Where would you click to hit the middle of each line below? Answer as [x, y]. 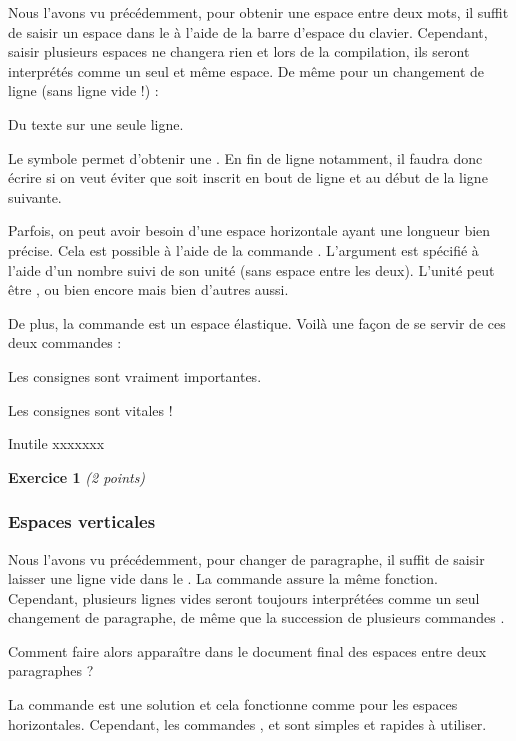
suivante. [35, 196]
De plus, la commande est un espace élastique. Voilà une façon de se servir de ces [257, 322]
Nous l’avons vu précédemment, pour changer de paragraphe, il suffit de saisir [246, 558]
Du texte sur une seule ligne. [96, 123]
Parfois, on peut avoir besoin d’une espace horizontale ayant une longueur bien [249, 230]
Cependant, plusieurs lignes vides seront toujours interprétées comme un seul [244, 597]
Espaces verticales [82, 521]
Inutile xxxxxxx [56, 443]
